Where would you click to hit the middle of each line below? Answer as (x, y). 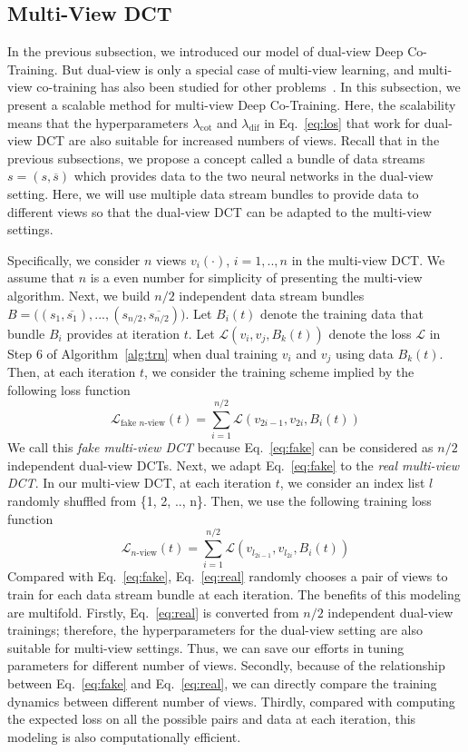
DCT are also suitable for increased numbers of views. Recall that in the (238, 140)
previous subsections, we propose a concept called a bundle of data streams (216, 158)
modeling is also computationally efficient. (124, 736)
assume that (41, 277)
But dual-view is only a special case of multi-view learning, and (238, 69)
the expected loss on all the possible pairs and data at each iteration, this (212, 719)
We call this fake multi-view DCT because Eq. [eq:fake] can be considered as (220, 447)
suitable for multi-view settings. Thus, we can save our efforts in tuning (206, 647)
